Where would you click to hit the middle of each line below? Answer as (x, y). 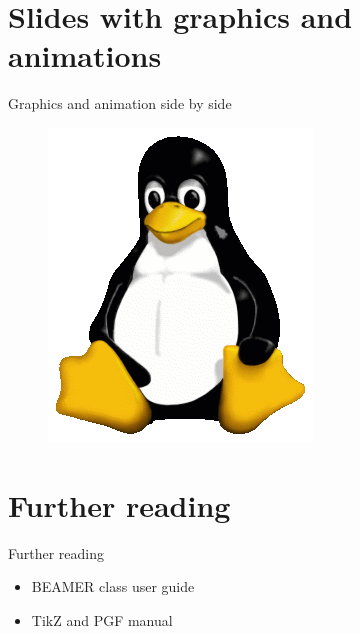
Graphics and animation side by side (120, 103)
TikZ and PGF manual (102, 619)
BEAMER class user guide (113, 586)
